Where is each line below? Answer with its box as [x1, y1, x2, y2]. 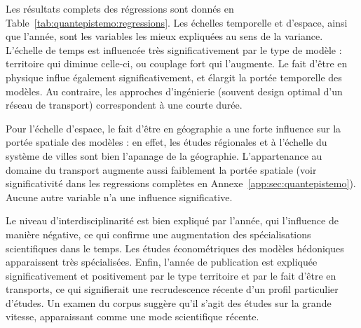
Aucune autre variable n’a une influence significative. [6, 189, 233, 204]
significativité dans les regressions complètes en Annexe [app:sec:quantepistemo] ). [6, 176, 356, 191]
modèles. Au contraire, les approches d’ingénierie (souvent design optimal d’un [6, 83, 343, 98]
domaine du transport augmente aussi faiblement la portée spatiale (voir [6, 162, 317, 177]
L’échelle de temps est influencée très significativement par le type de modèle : [6, 42, 342, 57]
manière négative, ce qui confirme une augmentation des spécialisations [6, 226, 311, 241]
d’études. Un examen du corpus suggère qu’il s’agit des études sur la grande [6, 295, 332, 310]
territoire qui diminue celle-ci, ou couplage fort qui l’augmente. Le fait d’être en [6, 56, 348, 71]
